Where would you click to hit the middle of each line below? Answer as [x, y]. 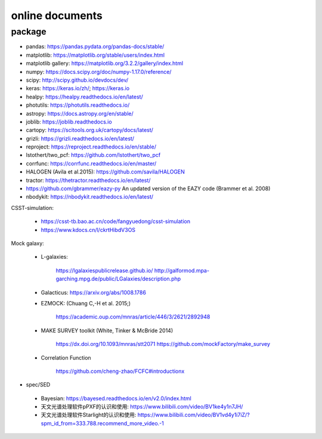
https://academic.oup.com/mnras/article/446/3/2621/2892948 [133, 317]
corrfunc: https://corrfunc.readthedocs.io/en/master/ [91, 163]
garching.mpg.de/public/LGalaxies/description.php [118, 279]
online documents [57, 16]
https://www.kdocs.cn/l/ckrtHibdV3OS [88, 230]
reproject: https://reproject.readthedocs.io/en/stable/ [91, 147]
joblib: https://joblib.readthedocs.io [69, 122]
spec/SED [38, 385]
